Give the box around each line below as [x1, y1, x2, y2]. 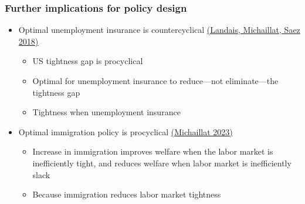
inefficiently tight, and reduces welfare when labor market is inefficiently [32, 156, 292, 169]
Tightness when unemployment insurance [32, 106, 181, 118]
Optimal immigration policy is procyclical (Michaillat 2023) [18, 125, 233, 138]
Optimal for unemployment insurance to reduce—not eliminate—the [32, 75, 279, 86]
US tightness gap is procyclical [32, 55, 143, 67]
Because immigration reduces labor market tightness [32, 188, 221, 200]
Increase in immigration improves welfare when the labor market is [32, 145, 273, 158]
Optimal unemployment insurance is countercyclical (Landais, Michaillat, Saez [18, 24, 300, 36]
